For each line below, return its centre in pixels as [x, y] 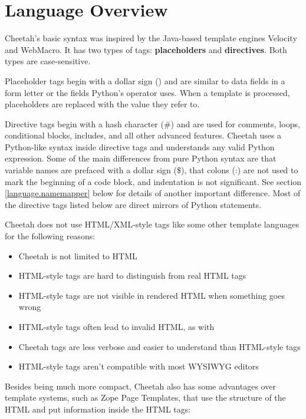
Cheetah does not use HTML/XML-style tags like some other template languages [152, 224]
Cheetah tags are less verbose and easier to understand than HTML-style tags [159, 346]
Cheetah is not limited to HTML [78, 255]
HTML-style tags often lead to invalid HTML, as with [116, 326]
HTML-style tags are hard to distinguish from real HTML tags [132, 276]
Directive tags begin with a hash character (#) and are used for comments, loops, [152, 123]
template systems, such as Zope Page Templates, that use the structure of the [145, 397]
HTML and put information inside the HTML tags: [98, 409]
